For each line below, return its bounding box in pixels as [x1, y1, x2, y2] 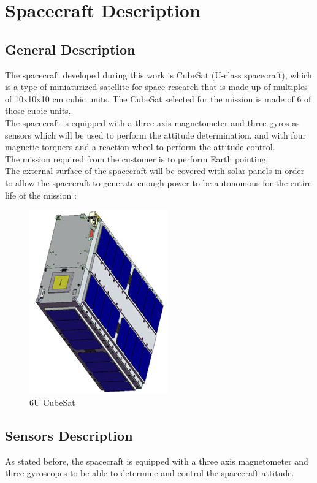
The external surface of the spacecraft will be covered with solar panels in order [5, 164, 305, 177]
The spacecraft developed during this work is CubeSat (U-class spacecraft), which [5, 68, 312, 81]
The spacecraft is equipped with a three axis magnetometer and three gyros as [5, 116, 300, 129]
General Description [5, 39, 136, 58]
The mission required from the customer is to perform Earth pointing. [5, 152, 269, 165]
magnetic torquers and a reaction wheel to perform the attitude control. [5, 140, 275, 153]
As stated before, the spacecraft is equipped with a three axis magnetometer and [5, 454, 308, 467]
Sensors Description [5, 425, 133, 444]
